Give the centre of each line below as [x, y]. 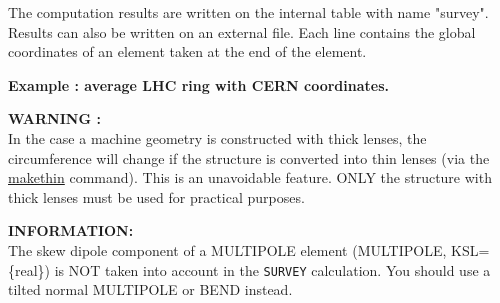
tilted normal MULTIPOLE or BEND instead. [150, 289]
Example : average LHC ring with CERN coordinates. [199, 84]
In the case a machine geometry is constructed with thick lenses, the [217, 137]
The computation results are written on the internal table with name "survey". [248, 12]
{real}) [29, 269]
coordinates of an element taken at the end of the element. [187, 51]
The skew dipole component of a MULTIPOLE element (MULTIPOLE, [227, 249]
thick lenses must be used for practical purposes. [156, 196]
